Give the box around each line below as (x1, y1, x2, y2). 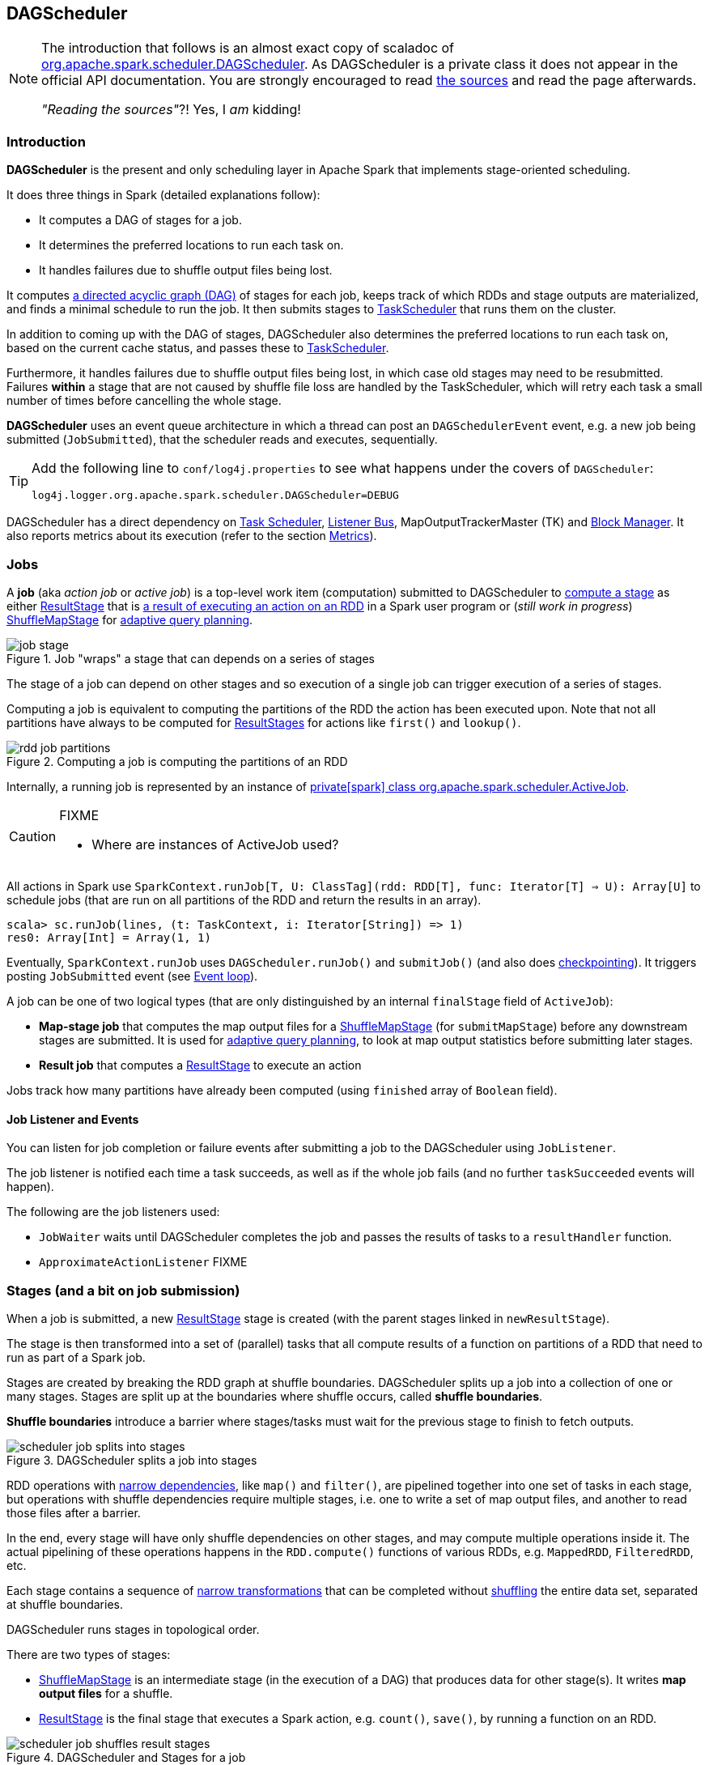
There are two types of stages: (6, 1647, 171, 1661)
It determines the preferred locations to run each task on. (39, 238, 344, 253)
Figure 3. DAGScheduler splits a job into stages (6, 1452, 257, 1467)
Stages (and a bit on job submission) (6, 1282, 240, 1299)
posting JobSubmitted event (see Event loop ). (6, 968, 258, 983)
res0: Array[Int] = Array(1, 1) (6, 930, 211, 944)
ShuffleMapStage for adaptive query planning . (6, 612, 253, 627)
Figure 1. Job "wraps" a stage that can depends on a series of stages (6, 651, 376, 666)
